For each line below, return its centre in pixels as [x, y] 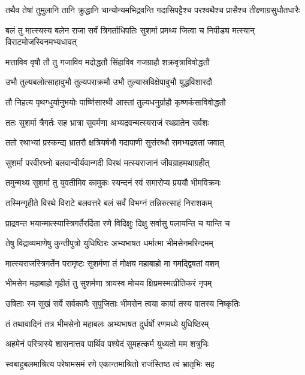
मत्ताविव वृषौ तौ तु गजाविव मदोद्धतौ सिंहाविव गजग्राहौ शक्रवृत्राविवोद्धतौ [108, 61]
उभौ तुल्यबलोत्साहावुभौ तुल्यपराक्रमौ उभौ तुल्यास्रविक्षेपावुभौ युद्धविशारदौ [109, 82]
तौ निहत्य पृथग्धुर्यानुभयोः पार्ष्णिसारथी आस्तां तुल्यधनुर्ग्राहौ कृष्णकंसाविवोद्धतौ [116, 102]
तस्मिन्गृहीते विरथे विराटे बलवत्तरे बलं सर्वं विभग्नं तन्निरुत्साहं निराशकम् [109, 202]
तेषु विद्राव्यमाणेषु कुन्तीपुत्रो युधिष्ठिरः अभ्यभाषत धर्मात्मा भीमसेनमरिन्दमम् [109, 243]
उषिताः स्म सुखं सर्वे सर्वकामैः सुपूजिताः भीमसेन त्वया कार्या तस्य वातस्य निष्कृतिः [123, 303]
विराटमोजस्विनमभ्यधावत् [41, 42]
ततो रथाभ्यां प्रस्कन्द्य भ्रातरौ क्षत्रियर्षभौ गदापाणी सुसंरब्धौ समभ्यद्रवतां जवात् [115, 142]
